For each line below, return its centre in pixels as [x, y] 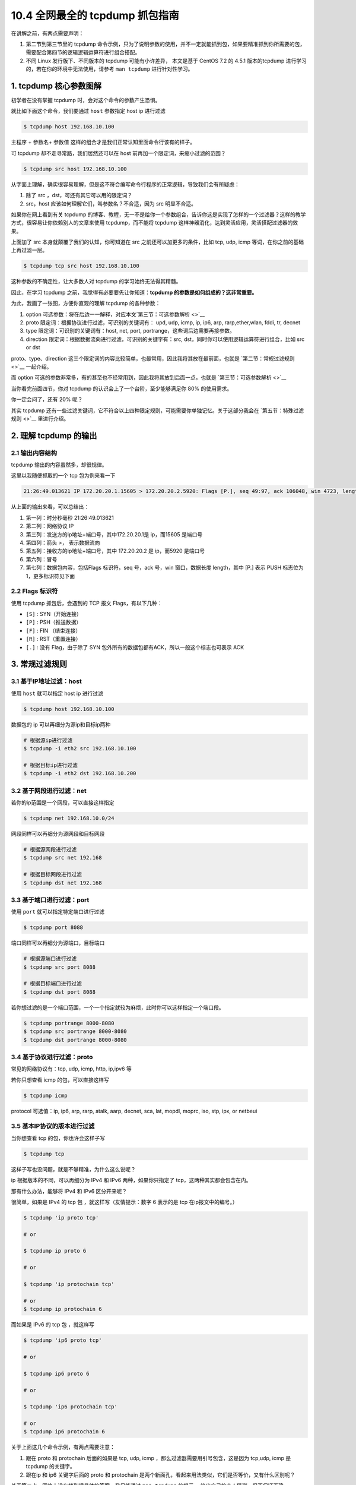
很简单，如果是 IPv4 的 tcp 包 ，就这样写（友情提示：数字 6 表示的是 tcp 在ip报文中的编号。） [124, 1202]
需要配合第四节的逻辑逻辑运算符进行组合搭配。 [83, 52]
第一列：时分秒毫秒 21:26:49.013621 [70, 517]
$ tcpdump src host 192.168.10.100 [75, 169]
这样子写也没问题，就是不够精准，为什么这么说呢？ [73, 1169]
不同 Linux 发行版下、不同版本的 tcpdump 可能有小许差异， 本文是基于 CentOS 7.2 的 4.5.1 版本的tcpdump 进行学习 [166, 61]
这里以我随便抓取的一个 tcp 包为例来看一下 [63, 476]
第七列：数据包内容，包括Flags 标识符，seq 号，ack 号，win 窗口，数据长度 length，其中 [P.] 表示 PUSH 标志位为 [165, 568]
